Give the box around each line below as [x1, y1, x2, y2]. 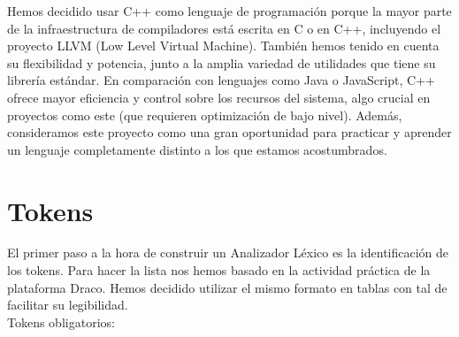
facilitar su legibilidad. [7, 295, 128, 314]
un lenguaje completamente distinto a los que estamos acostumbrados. [7, 140, 387, 158]
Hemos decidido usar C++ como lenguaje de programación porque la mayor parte [7, 2, 452, 19]
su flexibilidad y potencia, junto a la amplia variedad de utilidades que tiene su [7, 53, 436, 72]
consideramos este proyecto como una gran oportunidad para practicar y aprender [7, 123, 452, 142]
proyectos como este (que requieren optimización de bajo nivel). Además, [7, 105, 402, 124]
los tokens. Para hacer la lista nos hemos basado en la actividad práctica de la [7, 261, 431, 280]
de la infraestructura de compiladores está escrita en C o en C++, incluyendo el [7, 19, 441, 37]
